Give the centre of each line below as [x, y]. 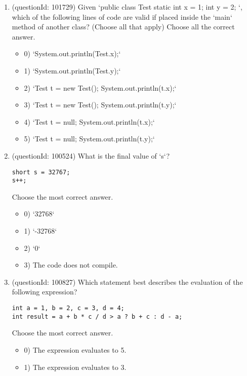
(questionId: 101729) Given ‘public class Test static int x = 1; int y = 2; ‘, [127, 7]
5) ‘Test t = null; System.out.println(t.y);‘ [89, 139]
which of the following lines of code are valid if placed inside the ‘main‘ [122, 16]
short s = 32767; [41, 172]
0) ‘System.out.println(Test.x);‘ [72, 53]
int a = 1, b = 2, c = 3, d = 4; [68, 308]
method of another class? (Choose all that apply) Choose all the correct [123, 27]
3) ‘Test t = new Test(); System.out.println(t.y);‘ [100, 105]
